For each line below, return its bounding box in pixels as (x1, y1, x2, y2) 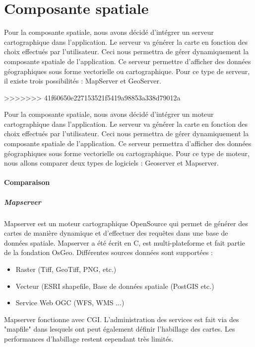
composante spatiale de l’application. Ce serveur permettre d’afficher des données (4, 56, 251, 66)
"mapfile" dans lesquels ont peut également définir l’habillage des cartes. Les (4, 324, 235, 334)
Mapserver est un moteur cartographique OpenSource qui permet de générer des (4, 218, 248, 228)
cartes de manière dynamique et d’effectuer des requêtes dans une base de (4, 228, 228, 238)
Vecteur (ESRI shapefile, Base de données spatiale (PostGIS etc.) (15, 280, 214, 291)
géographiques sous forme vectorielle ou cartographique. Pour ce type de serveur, (4, 66, 250, 76)
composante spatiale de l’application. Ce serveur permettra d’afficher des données (4, 138, 252, 149)
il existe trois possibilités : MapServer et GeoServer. (4, 76, 161, 86)
